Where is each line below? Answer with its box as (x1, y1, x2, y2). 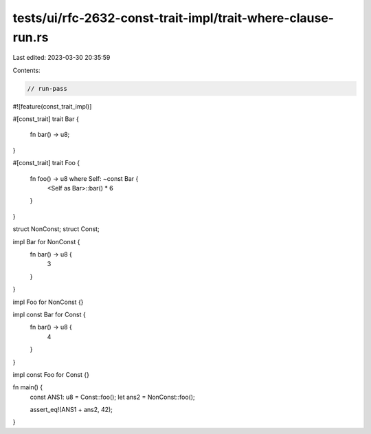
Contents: (12, 66, 41, 74)
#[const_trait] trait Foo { (12, 159, 80, 167)
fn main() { (12, 383, 43, 391)
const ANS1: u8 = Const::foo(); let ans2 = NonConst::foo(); (30, 393, 195, 401)
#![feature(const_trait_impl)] (12, 102, 92, 110)
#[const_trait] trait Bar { (12, 115, 79, 123)
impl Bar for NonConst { (12, 237, 80, 246)
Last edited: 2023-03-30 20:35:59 (12, 54, 111, 62)
